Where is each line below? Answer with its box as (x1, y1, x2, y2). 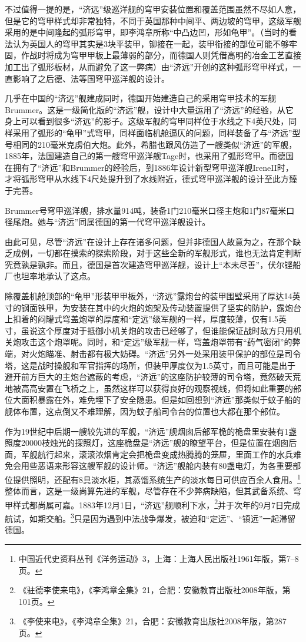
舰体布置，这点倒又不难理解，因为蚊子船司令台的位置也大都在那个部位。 (5, 405, 285, 417)
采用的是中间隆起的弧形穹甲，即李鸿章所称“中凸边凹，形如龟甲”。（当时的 (5, 26, 289, 38)
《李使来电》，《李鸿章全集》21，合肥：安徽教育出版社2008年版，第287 (18, 615, 287, 627)
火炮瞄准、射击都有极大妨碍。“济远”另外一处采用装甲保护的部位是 (29, 348, 285, 360)
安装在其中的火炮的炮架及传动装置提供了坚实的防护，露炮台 (70, 301, 301, 313)
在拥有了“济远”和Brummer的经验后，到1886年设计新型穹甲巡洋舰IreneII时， (5, 161, 294, 173)
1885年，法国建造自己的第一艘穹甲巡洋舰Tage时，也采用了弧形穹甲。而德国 (5, 150, 294, 162)
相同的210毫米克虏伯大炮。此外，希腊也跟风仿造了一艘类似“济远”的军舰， (12, 138, 297, 150)
